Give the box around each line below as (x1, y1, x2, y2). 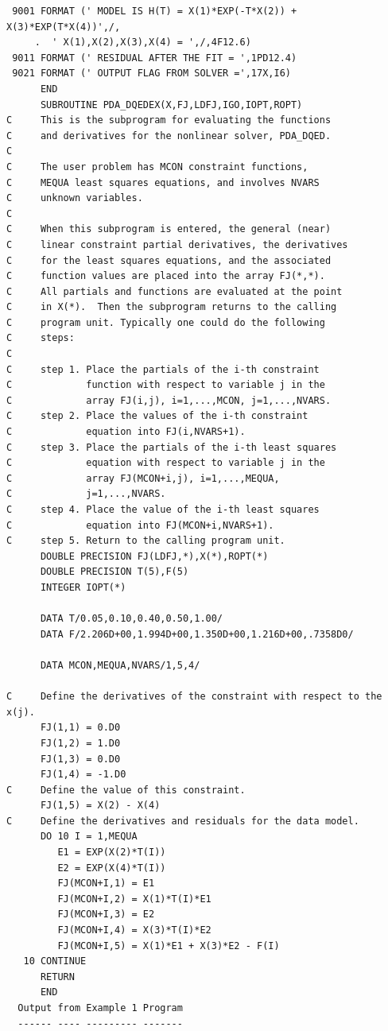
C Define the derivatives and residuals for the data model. (6, 815, 359, 827)
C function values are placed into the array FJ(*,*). (6, 270, 325, 282)
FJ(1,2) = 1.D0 (40, 737, 121, 749)
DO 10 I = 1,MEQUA (40, 831, 138, 843)
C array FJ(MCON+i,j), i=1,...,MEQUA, (6, 472, 280, 484)
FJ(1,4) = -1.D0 (40, 769, 126, 781)
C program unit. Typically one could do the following (6, 316, 325, 328)
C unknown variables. (6, 192, 143, 204)
